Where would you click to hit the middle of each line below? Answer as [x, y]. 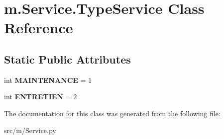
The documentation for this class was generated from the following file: [112, 113]
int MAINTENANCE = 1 [48, 80]
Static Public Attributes [67, 59]
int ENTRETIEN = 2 [41, 97]
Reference [39, 28]
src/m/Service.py [30, 130]
